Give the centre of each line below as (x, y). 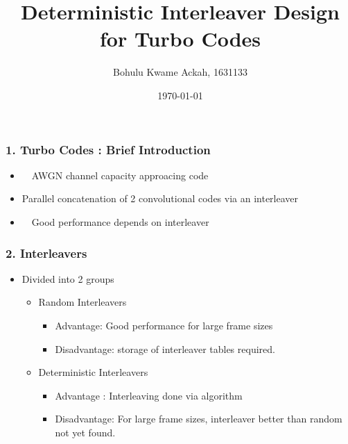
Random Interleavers (82, 302)
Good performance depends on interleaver (120, 221)
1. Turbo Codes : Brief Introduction (108, 149)
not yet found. (85, 432)
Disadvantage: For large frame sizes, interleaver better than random (199, 419)
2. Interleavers (46, 253)
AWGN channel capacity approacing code (120, 175)
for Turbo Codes (180, 39)
